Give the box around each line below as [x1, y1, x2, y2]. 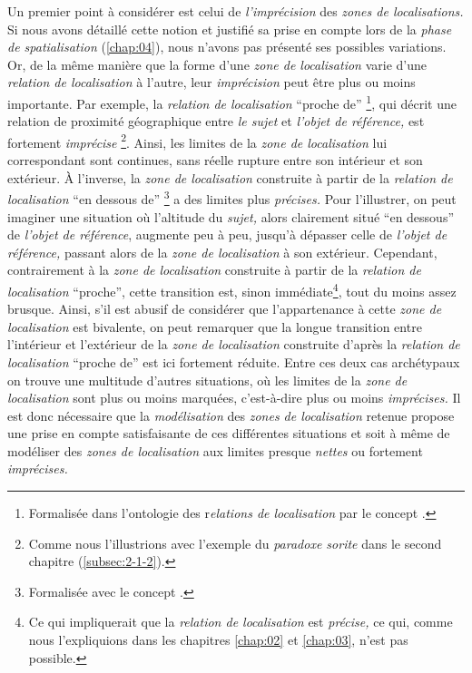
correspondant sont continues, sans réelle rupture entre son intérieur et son [7, 151, 423, 170]
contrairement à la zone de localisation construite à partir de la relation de [7, 260, 421, 279]
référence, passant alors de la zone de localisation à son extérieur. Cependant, [7, 242, 438, 261]
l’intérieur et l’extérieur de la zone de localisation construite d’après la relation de [7, 335, 460, 354]
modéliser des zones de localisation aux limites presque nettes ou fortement [7, 441, 423, 460]
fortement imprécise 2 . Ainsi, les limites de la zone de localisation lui [7, 130, 388, 151]
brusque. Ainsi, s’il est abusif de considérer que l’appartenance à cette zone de [7, 299, 442, 318]
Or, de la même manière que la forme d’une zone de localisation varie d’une [7, 54, 427, 73]
